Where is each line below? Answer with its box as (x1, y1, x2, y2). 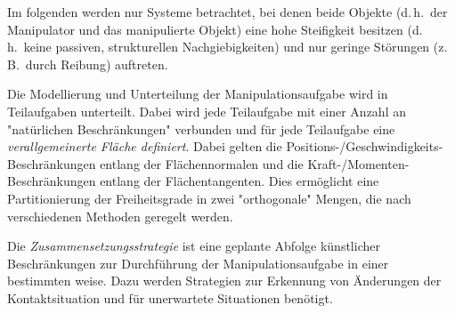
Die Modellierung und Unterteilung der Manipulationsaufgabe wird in (7, 84, 388, 103)
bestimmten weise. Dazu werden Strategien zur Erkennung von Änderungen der (7, 271, 442, 290)
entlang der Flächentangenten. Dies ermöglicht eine (100, 172, 379, 190)
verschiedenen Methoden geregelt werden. (7, 206, 233, 225)
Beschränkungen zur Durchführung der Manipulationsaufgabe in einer (7, 253, 389, 272)
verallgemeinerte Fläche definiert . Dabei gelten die (7, 137, 282, 156)
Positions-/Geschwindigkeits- (286, 137, 443, 156)
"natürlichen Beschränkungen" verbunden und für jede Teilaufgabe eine (7, 119, 395, 138)
